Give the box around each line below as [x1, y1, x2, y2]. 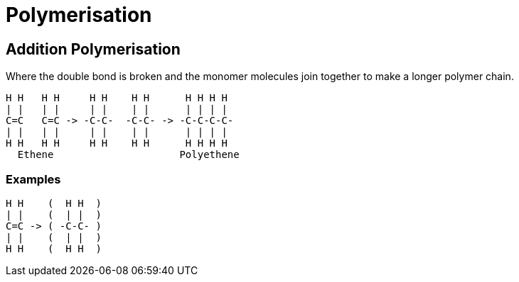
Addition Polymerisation [6, 40, 181, 58]
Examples [6, 171, 61, 186]
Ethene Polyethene [17, 149, 240, 161]
